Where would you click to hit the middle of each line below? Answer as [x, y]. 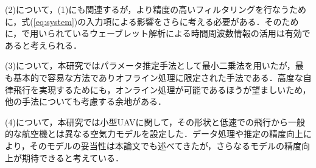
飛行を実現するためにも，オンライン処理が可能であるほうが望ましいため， [162, 89]
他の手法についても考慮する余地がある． [86, 101]
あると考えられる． [43, 45]
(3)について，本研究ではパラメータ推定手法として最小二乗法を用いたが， [150, 65]
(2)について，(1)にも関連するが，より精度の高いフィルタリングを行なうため [156, 9]
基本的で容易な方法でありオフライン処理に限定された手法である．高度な [158, 77]
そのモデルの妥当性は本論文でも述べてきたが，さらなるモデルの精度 [165, 145]
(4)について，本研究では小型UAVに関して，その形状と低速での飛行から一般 [155, 121]
